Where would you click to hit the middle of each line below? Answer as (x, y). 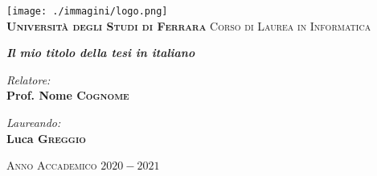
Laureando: (34, 123)
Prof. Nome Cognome (68, 95)
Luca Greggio (46, 138)
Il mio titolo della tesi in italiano (101, 53)
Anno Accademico (52, 165)
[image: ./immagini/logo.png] (87, 11)
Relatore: (29, 79)
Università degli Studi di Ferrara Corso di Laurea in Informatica (189, 25)
